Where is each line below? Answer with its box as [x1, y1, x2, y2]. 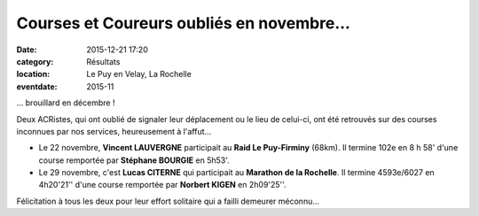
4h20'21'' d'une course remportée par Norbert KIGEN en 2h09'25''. [38, 180, 287, 190]
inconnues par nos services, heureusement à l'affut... [16, 126, 212, 136]
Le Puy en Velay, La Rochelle [86, 69, 192, 80]
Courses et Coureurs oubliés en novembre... [16, 13, 350, 33]
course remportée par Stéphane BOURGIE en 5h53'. [38, 155, 230, 166]
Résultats [86, 56, 121, 66]
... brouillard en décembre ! [16, 97, 115, 108]
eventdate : [16, 81, 58, 92]
